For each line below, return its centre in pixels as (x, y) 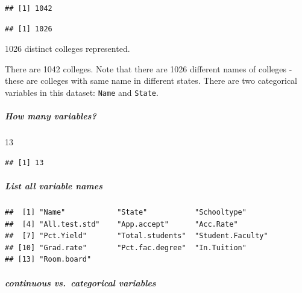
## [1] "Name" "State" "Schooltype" (126, 212)
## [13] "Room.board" (48, 260)
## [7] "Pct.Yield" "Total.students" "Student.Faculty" (137, 236)
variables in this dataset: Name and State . (82, 92)
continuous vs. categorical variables (80, 282)
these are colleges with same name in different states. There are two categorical (151, 80)
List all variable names (54, 185)
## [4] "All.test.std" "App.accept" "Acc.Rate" (121, 224)
